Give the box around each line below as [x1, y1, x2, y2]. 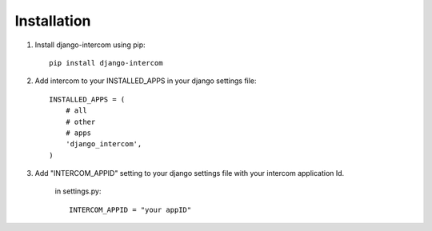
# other [65, 117, 96, 126]
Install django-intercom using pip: [34, 40, 146, 50]
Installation [14, 12, 91, 30]
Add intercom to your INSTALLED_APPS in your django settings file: [34, 76, 257, 86]
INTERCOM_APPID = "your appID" [69, 205, 192, 214]
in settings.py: [54, 186, 102, 196]
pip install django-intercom [49, 58, 163, 67]
